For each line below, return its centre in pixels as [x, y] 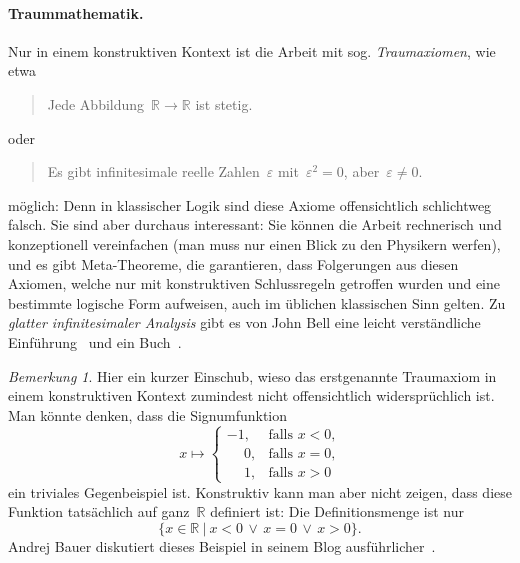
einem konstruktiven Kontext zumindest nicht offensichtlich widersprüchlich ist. [251, 395]
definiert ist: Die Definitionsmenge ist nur [337, 511]
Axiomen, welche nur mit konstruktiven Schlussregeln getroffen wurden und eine [254, 283]
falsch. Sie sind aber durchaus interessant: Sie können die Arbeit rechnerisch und [255, 224]
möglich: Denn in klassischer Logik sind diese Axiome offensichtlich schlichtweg [250, 204]
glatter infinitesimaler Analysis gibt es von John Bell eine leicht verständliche [244, 322]
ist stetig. [224, 103]
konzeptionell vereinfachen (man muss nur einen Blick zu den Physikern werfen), [254, 243]
